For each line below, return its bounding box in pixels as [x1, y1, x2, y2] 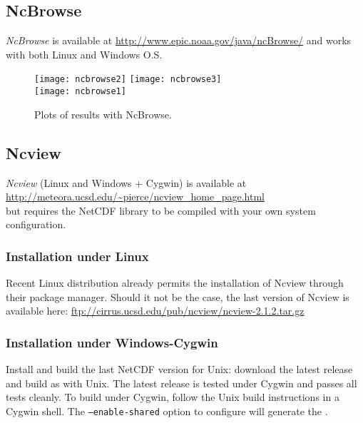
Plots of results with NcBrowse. [34, 106, 172, 121]
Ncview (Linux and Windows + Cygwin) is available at [6, 175, 247, 190]
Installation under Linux [6, 247, 149, 265]
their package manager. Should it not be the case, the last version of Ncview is [6, 289, 349, 304]
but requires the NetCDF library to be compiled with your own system [6, 203, 316, 218]
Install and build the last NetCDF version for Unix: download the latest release [6, 362, 353, 377]
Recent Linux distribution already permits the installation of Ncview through [6, 275, 344, 290]
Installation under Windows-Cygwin [6, 333, 218, 351]
